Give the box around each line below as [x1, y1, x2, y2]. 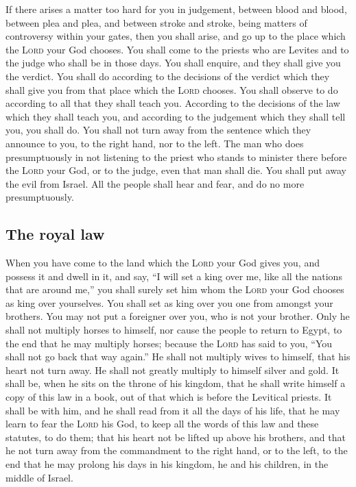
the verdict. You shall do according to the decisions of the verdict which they [5, 68, 330, 83]
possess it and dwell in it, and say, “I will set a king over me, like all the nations [5, 269, 342, 283]
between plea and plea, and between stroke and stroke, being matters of [5, 15, 307, 29]
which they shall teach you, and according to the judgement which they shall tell [5, 109, 346, 123]
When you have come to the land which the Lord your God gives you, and [5, 255, 320, 270]
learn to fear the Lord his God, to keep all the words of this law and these [5, 416, 319, 431]
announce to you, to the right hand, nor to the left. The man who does [5, 136, 304, 150]
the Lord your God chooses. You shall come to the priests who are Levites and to [5, 42, 349, 56]
